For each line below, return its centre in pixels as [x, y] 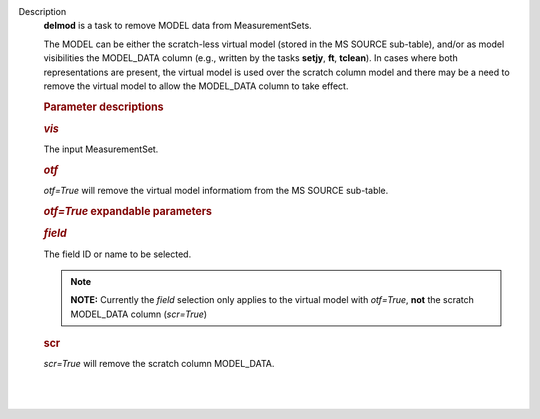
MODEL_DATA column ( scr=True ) [139, 314]
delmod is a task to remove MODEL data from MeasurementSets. [177, 26]
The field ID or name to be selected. [117, 254]
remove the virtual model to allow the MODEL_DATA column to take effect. [196, 86]
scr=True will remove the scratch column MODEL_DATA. [159, 364]
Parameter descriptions [103, 107]
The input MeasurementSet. [101, 149]
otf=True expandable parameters [127, 212]
